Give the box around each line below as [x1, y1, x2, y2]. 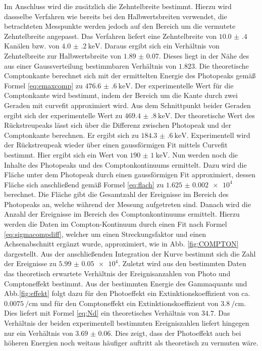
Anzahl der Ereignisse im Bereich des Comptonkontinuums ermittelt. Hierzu [4, 209, 240, 219]
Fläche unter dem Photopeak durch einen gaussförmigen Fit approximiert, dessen [4, 169, 256, 180]
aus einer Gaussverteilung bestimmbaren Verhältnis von [4, 60, 177, 71]
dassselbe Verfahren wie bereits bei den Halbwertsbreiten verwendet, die [4, 11, 227, 21]
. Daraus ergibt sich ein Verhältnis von [100, 40, 220, 51]
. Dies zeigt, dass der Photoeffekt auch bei [111, 327, 241, 338]
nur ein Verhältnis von [4, 327, 73, 338]
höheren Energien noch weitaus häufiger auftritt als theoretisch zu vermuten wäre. [4, 337, 258, 348]
